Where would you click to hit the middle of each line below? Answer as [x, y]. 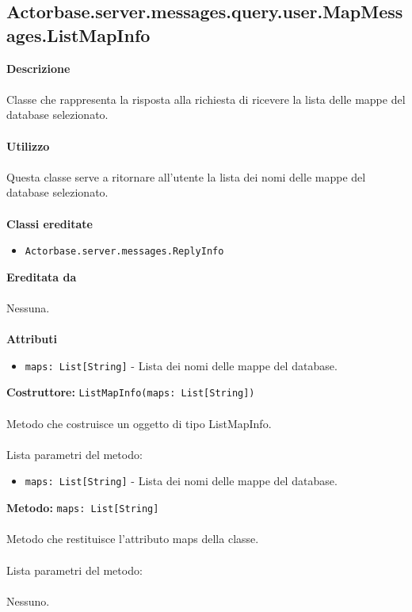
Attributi [32, 339]
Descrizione [38, 68]
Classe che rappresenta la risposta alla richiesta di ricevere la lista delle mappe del [206, 99]
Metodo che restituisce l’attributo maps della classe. [133, 539]
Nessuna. [28, 307]
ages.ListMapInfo [78, 34]
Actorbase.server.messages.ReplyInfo [124, 252]
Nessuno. [28, 601]
